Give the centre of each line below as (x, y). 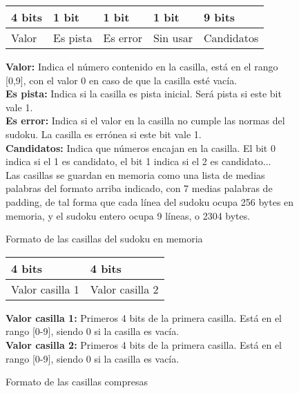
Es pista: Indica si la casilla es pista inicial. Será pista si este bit (144, 94)
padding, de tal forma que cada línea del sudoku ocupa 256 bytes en (150, 201)
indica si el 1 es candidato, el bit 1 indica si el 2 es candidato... (138, 161)
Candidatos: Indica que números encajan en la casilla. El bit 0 (141, 147)
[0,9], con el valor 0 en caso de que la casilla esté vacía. (122, 80)
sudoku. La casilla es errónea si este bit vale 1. (104, 134)
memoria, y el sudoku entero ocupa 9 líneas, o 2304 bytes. (128, 215)
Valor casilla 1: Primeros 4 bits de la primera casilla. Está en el (144, 317)
